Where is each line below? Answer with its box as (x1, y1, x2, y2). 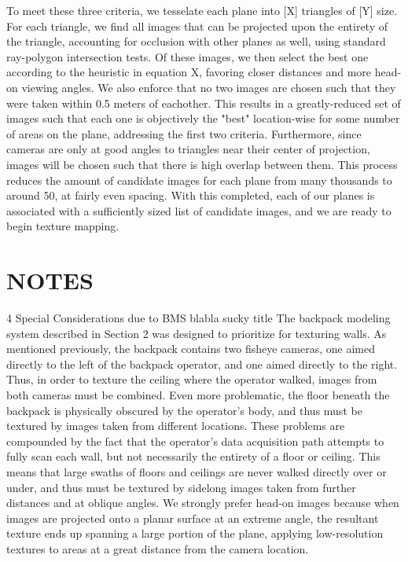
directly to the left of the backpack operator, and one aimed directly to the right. (6, 355, 398, 372)
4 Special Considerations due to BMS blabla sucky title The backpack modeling (6, 310, 391, 326)
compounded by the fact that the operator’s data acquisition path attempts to (6, 432, 384, 449)
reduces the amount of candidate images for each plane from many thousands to (6, 171, 392, 188)
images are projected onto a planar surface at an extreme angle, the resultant (6, 509, 379, 526)
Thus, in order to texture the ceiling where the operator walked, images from (6, 371, 377, 388)
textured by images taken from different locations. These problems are (6, 417, 345, 434)
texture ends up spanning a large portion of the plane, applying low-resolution (6, 525, 384, 542)
